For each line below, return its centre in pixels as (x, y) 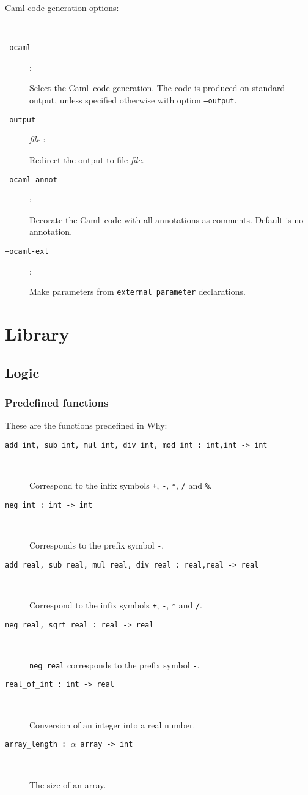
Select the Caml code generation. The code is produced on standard (157, 88)
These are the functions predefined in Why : (86, 425)
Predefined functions (57, 402)
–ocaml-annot (31, 179)
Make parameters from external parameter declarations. (137, 291)
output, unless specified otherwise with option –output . (133, 100)
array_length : (36, 745)
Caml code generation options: (62, 7)
